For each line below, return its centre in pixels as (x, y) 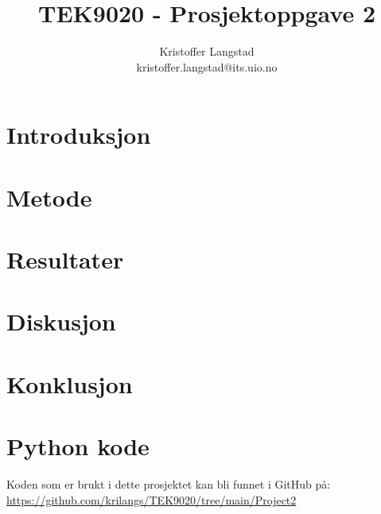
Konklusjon (70, 383)
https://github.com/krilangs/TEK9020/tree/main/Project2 (152, 499)
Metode (49, 197)
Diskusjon (61, 321)
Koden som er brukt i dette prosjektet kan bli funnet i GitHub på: (169, 484)
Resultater (65, 259)
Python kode (78, 446)
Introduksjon (79, 135)
